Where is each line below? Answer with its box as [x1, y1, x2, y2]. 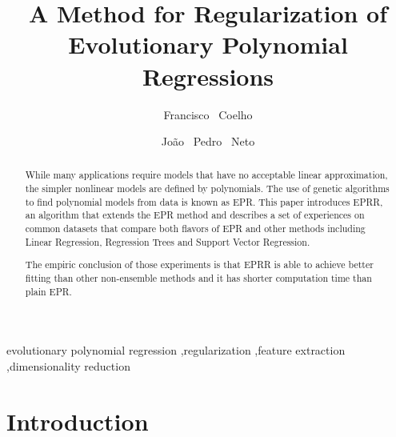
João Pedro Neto [161, 133, 255, 150]
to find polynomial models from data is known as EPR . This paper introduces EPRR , [25, 194, 383, 208]
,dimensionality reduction [6, 357, 130, 374]
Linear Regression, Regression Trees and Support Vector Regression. [25, 235, 310, 248]
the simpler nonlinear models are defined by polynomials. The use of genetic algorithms [25, 182, 390, 195]
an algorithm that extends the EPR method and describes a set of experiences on [25, 208, 365, 222]
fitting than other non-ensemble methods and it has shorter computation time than [25, 271, 372, 284]
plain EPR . [25, 284, 72, 298]
